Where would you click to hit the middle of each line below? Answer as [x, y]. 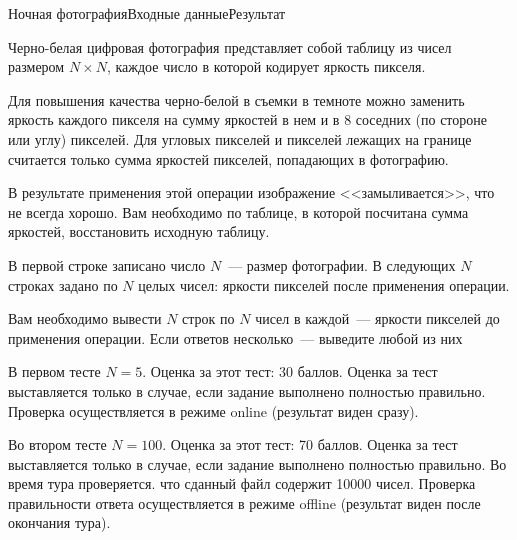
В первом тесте [54, 371]
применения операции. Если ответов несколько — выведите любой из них [235, 337]
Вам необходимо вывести [85, 318]
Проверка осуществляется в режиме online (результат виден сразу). [213, 410]
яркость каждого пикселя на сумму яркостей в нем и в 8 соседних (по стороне [247, 119]
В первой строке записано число [107, 264]
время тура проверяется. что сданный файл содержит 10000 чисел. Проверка [242, 483]
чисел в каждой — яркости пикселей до [377, 318]
